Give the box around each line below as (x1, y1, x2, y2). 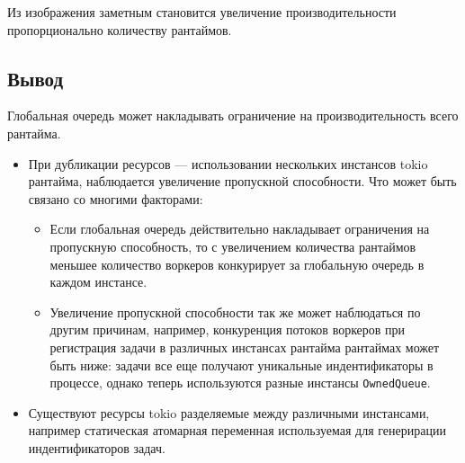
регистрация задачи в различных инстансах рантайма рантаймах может (49, 337, 440, 356)
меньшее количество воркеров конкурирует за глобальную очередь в (49, 254, 425, 273)
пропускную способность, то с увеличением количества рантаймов (49, 236, 416, 255)
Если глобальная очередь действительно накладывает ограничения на (49, 219, 430, 238)
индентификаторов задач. (28, 438, 165, 457)
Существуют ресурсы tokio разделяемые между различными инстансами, (28, 403, 430, 422)
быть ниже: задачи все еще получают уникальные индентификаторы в (49, 355, 434, 374)
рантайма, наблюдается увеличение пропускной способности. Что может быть (28, 172, 457, 191)
